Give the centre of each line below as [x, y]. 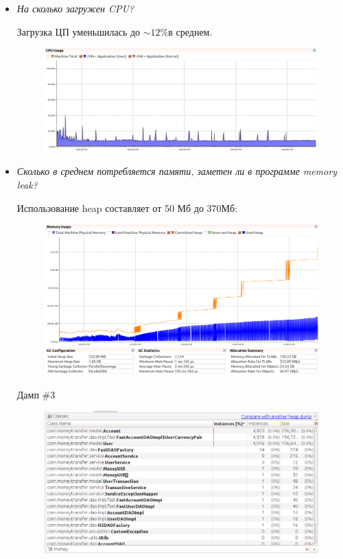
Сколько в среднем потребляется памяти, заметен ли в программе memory [177, 171]
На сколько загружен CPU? [75, 8]
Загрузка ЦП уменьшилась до [79, 31]
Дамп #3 [36, 394]
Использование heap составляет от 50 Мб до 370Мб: [127, 207]
